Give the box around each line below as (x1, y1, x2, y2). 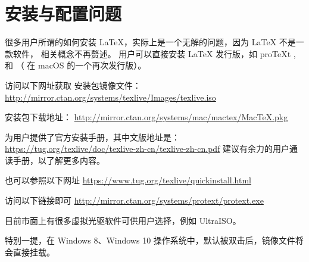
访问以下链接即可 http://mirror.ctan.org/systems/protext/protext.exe (5, 194, 264, 207)
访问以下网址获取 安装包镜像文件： (5, 79, 141, 91)
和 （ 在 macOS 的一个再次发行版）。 (5, 59, 146, 71)
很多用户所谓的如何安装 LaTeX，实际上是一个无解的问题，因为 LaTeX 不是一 (5, 36, 304, 48)
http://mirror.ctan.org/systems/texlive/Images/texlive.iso (5, 91, 216, 103)
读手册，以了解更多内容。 (5, 154, 105, 166)
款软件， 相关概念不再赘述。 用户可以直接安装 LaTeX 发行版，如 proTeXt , (5, 47, 296, 60)
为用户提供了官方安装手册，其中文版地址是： (5, 130, 180, 143)
